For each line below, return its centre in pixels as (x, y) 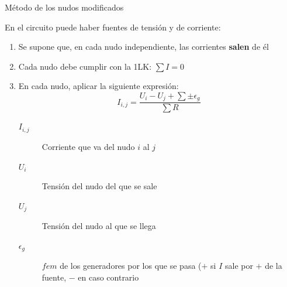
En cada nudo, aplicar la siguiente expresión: (98, 86)
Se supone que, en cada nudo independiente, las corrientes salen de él (143, 47)
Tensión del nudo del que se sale (99, 186)
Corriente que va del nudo (88, 146)
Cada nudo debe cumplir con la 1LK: (85, 66)
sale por (239, 266)
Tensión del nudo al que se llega (99, 226)
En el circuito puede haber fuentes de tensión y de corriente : (113, 27)
